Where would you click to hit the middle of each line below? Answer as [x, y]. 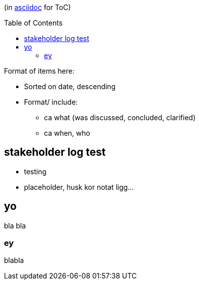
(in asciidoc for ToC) [37, 7]
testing [35, 171]
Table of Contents [33, 23]
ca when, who [67, 133]
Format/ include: [51, 102]
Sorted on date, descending [70, 86]
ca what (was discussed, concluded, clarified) [120, 117]
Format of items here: [39, 71]
